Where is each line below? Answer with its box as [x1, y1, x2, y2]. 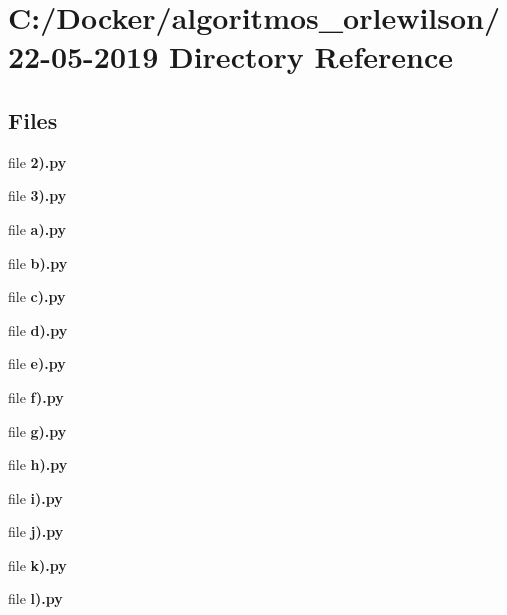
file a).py [8, 218, 67, 239]
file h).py [8, 454, 68, 475]
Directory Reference [168, 36, 454, 77]
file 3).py [8, 185, 67, 206]
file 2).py [8, 151, 67, 172]
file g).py [8, 420, 67, 441]
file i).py [8, 487, 63, 508]
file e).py [8, 353, 66, 374]
